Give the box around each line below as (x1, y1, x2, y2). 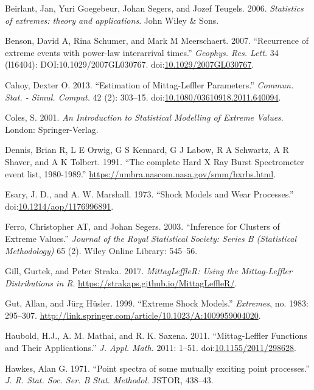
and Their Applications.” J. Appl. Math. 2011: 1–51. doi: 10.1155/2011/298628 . (5, 341, 297, 354)
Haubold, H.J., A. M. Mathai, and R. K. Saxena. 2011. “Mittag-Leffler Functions (5, 329, 307, 342)
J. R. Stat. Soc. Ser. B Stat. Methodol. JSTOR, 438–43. (5, 374, 214, 386)
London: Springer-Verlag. (5, 122, 99, 135)
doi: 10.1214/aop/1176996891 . (5, 199, 114, 212)
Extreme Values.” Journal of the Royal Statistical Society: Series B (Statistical (5, 232, 297, 244)
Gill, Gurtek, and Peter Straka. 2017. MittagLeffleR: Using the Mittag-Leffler (5, 264, 292, 277)
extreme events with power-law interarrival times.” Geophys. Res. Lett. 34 (5, 46, 279, 58)
